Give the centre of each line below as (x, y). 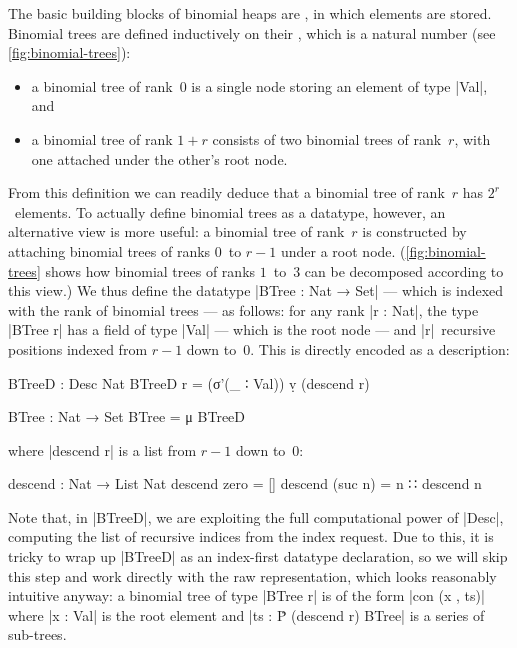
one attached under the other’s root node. (159, 158)
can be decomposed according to (404, 270)
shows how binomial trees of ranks (150, 270)
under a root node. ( (343, 250)
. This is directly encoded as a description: (380, 348)
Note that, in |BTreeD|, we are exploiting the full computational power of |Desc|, (256, 516)
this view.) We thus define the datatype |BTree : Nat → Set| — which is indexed (256, 290)
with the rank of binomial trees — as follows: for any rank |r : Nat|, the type (243, 309)
